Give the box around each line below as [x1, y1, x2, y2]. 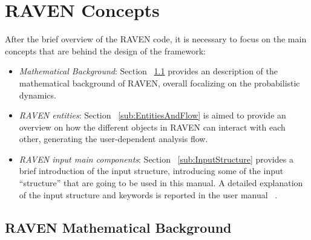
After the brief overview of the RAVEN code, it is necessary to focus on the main [5, 33, 307, 45]
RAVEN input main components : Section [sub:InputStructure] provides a [19, 152, 293, 165]
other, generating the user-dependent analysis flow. [19, 132, 208, 145]
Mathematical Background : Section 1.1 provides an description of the [19, 65, 278, 77]
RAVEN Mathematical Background [5, 218, 232, 236]
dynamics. [19, 88, 56, 101]
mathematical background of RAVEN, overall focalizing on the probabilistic [19, 76, 300, 89]
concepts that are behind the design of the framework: [5, 44, 206, 57]
